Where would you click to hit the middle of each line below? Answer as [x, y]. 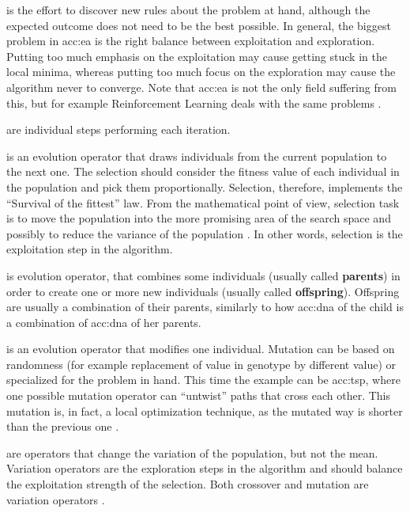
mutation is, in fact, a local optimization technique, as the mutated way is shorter [205, 410]
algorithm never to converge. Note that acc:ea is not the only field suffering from [201, 87]
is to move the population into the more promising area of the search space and [199, 218]
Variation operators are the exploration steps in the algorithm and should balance [205, 468]
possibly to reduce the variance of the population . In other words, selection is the [205, 233]
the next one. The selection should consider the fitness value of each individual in [203, 171]
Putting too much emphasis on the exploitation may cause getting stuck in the [197, 56]
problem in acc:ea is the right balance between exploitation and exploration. [191, 41]
